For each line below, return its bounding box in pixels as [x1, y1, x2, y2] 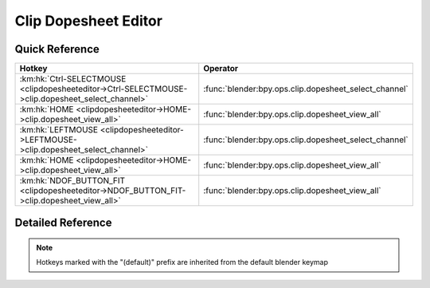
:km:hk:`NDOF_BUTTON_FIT [19, 176, 126, 187]
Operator [203, 63, 239, 74]
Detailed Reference [14, 216, 112, 230]
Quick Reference [14, 42, 100, 56]
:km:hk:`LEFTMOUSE [19, 124, 99, 136]
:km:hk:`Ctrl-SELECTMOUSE [19, 73, 127, 85]
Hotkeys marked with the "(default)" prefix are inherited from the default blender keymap [36, 258, 328, 267]
